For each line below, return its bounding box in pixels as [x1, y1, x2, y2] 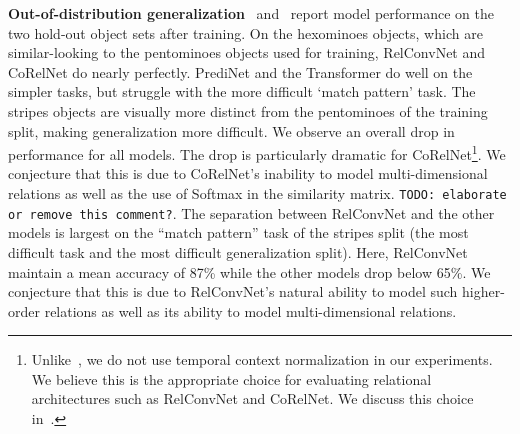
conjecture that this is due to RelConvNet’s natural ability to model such [8, 281, 458, 302]
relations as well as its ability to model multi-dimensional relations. [44, 300, 457, 321]
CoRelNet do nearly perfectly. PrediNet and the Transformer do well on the [8, 61, 473, 82]
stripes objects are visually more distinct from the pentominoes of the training [8, 100, 488, 121]
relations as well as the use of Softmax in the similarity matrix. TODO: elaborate [8, 183, 507, 203]
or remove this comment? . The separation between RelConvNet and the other [8, 202, 495, 223]
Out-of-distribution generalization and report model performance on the [8, 3, 494, 23]
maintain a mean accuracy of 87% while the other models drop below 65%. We [8, 261, 491, 282]
